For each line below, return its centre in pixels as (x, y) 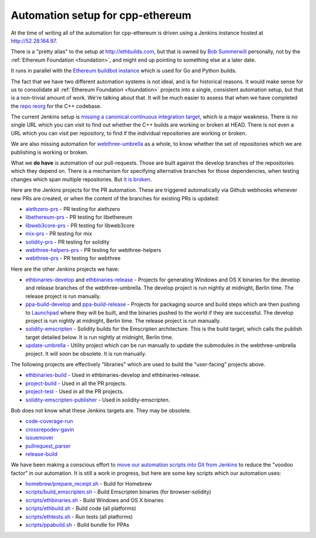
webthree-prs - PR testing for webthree (73, 258)
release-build (42, 454)
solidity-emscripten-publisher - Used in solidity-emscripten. (98, 400)
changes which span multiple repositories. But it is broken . (81, 179)
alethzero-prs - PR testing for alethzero (73, 209)
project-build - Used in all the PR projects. (76, 383)
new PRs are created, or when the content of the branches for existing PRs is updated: (115, 198)
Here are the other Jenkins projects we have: (65, 269)
